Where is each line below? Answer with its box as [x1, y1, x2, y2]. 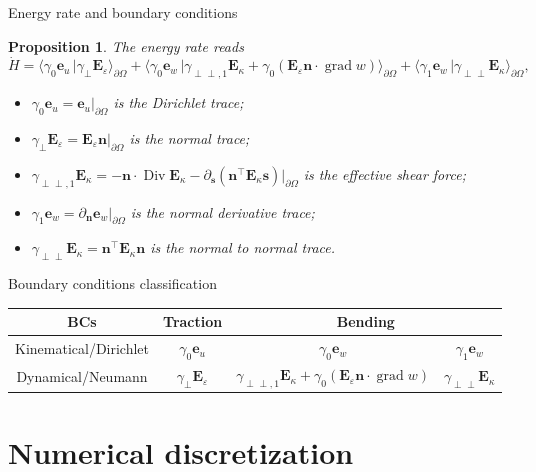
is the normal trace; [129, 128, 250, 148]
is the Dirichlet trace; [113, 92, 244, 113]
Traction [163, 311, 223, 332]
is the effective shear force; [303, 163, 466, 184]
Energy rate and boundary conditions [8, 2, 238, 22]
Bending [336, 311, 395, 332]
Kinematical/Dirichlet [15, 338, 150, 359]
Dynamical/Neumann [16, 366, 148, 387]
